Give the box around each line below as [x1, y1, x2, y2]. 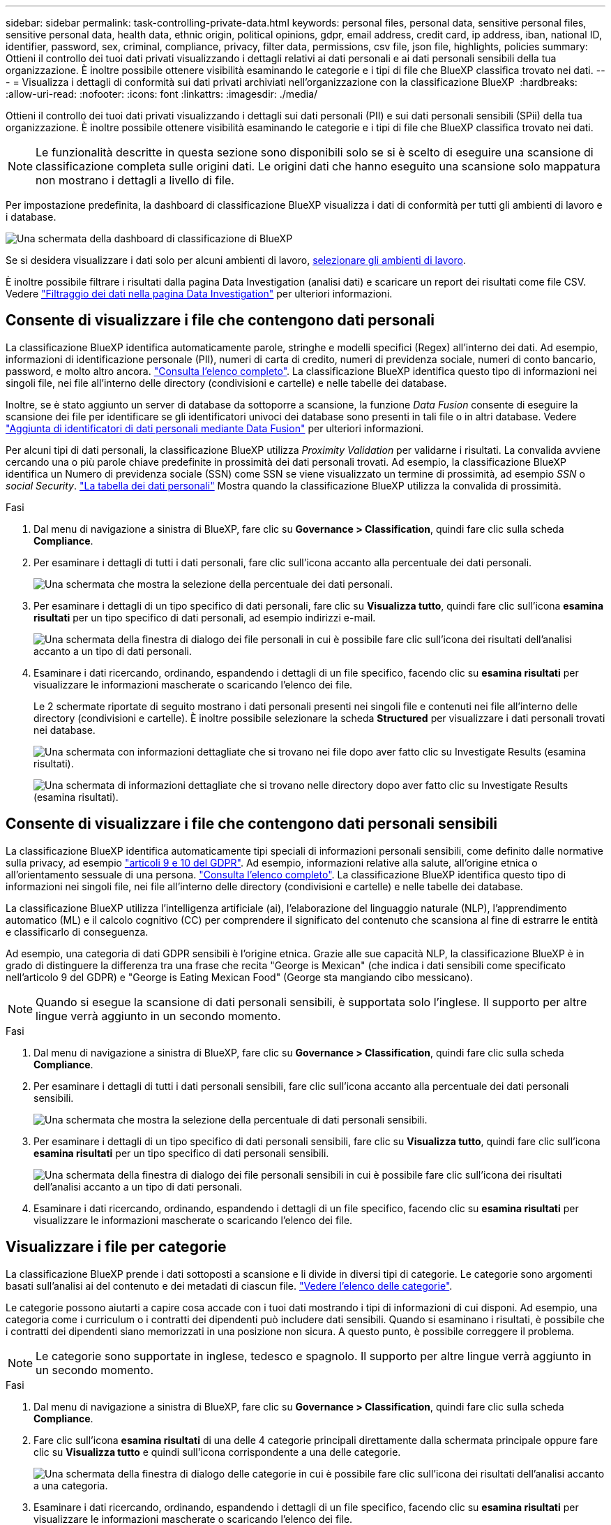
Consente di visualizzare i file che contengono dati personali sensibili [6, 815, 498, 833]
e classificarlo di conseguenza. [6, 925, 149, 938]
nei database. [33, 723, 96, 736]
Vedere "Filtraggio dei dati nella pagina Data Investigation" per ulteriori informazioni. [6, 288, 393, 300]
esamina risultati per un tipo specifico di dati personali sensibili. [33, 1147, 329, 1159]
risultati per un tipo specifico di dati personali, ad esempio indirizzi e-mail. [33, 611, 376, 624]
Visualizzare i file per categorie [6, 1238, 227, 1256]
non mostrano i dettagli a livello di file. [36, 173, 234, 187]
